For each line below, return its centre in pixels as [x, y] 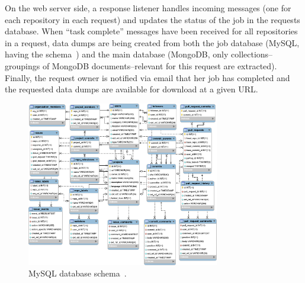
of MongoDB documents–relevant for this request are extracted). [160, 65]
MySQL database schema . [78, 273]
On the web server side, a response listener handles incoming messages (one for [148, 8]
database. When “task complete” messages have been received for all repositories [151, 31]
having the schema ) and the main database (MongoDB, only [117, 54]
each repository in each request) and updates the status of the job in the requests [152, 19]
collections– [252, 54]
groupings [23, 65]
